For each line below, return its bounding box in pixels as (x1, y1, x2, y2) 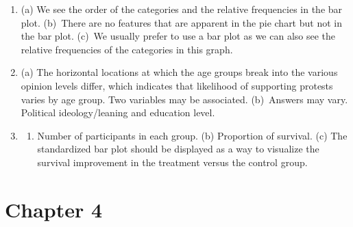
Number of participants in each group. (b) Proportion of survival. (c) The (37, 128, 348, 142)
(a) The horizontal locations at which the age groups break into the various (21, 65, 338, 79)
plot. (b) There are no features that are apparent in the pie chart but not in (21, 15, 342, 29)
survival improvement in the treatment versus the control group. (37, 155, 308, 169)
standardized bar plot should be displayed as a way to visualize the (37, 142, 319, 156)
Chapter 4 (5, 195, 103, 223)
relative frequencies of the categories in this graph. (21, 42, 233, 56)
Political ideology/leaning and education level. (21, 105, 215, 120)
